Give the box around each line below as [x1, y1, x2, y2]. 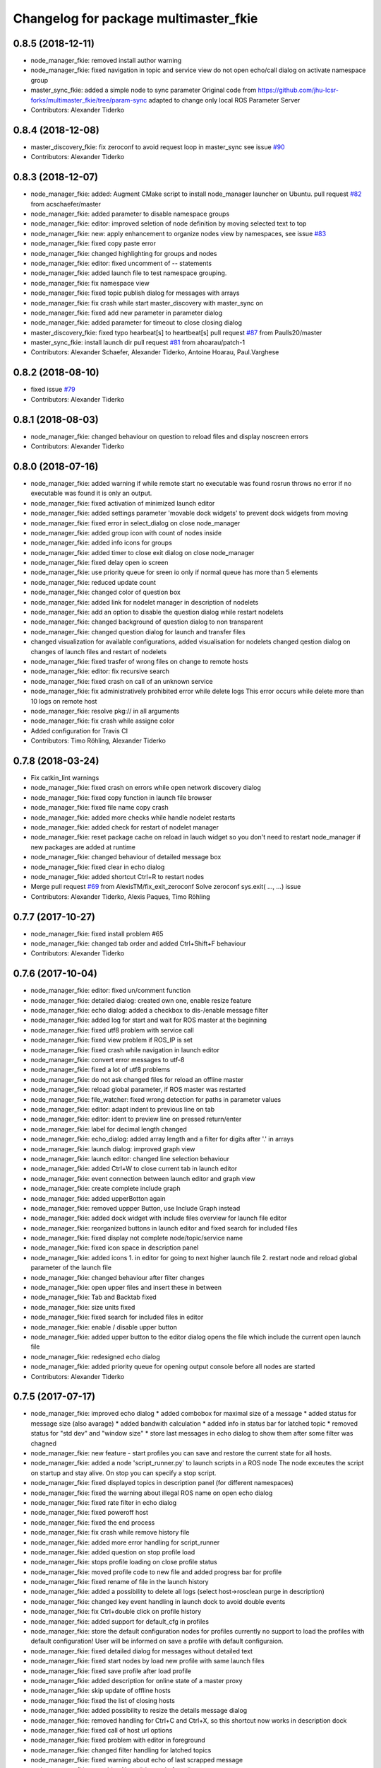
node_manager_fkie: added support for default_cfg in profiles [30, 1617, 210, 1626]
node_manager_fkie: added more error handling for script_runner [30, 1538, 220, 1547]
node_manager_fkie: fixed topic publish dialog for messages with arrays [30, 289, 240, 297]
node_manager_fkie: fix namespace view [30, 279, 150, 287]
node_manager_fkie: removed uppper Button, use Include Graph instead [30, 1204, 241, 1212]
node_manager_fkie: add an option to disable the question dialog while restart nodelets [30, 608, 284, 617]
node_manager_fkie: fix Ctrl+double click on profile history [30, 1607, 202, 1616]
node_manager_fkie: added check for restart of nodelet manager [30, 822, 219, 831]
